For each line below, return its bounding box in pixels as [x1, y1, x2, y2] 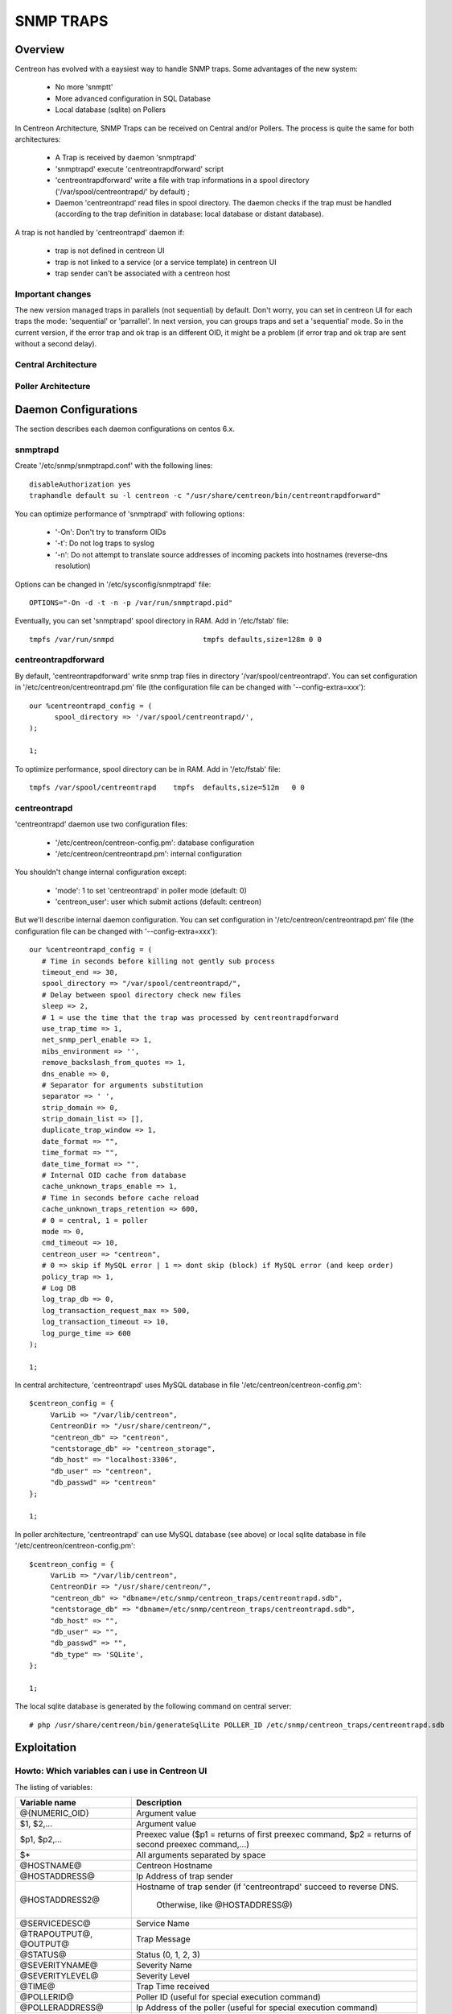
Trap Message [136, 1933, 191, 1945]
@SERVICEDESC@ [19, 1918, 92, 1929]
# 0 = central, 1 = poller [41, 1216, 149, 1225]
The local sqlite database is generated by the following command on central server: [14, 1701, 292, 1711]
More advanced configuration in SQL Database [55, 93, 211, 103]
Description [136, 1797, 183, 1809]
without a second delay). [14, 339, 97, 349]
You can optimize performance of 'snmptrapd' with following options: [14, 508, 245, 519]
